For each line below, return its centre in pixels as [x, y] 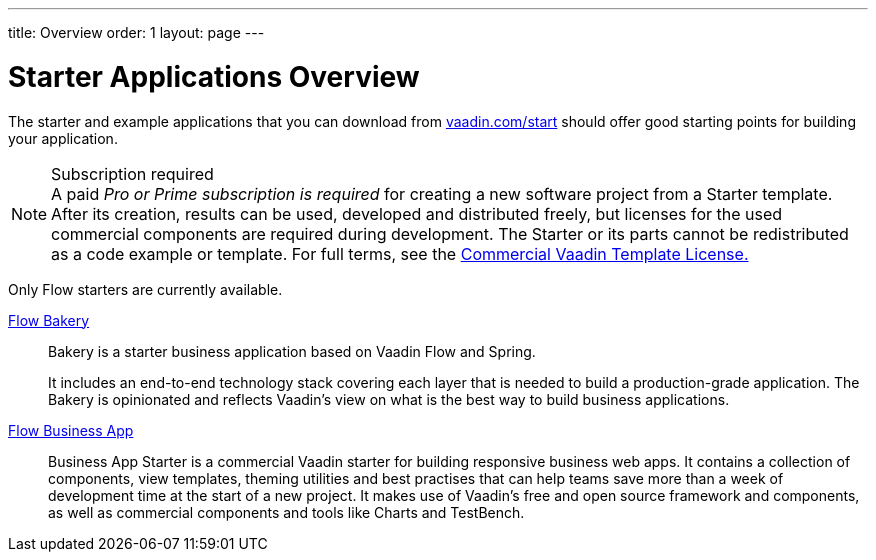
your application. [63, 138]
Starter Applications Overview [214, 76]
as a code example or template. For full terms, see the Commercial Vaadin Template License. [400, 253]
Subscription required [132, 173]
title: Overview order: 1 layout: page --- [136, 32]
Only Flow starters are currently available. [145, 289]
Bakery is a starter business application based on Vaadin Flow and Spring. [292, 351]
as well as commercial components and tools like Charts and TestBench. [286, 512]
